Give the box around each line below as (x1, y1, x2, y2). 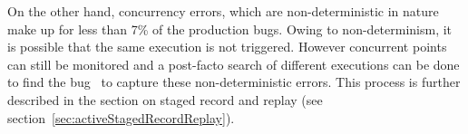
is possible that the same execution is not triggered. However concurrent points (7, 37, 447, 56)
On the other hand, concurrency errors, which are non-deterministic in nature (7, 2, 439, 20)
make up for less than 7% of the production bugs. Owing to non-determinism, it (7, 19, 453, 38)
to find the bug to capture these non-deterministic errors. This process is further (7, 72, 461, 91)
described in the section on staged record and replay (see (7, 90, 323, 109)
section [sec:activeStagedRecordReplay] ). (7, 108, 235, 127)
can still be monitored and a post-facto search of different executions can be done (7, 54, 460, 73)
